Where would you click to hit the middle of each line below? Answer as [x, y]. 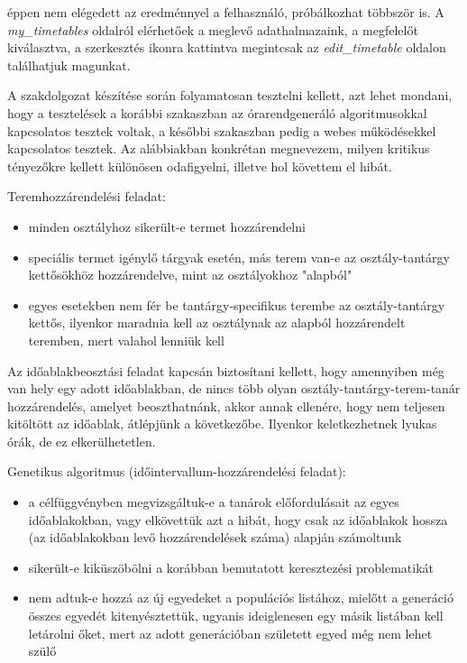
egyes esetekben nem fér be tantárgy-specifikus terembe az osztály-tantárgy [237, 304]
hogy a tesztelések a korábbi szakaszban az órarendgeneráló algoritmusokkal [217, 112]
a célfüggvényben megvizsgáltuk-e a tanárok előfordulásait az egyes [214, 502]
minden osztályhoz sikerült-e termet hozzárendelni [167, 226]
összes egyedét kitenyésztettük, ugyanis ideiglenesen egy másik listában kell [236, 616]
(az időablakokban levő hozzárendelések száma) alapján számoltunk [215, 537]
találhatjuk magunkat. [69, 64]
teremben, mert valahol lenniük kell [126, 340]
